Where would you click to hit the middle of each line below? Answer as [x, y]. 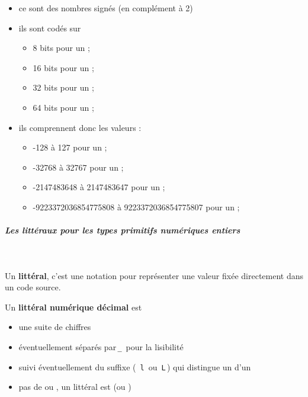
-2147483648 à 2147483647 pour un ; [99, 187]
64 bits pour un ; [63, 107]
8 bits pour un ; [61, 48]
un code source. [33, 287]
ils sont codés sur [50, 28]
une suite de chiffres [55, 327]
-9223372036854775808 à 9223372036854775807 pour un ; [136, 206]
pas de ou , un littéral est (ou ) [75, 387]
